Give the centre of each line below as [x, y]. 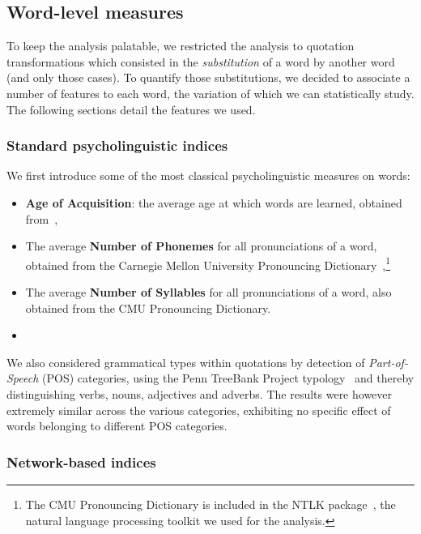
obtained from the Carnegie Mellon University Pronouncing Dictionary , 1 [208, 263]
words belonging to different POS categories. [117, 426]
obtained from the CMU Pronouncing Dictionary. [148, 308]
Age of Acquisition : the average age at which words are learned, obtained [214, 202]
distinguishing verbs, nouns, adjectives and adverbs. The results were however [200, 393]
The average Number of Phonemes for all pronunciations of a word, [201, 246]
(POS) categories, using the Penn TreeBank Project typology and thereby [228, 378]
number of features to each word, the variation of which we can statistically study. [210, 93]
